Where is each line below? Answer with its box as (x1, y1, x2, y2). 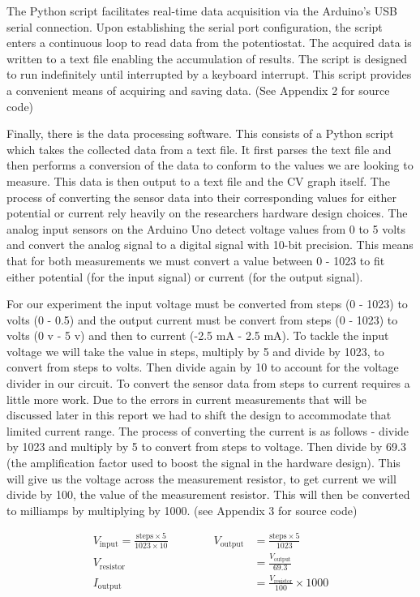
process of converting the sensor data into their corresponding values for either (6, 188, 397, 205)
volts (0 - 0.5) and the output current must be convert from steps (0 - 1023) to (6, 311, 398, 328)
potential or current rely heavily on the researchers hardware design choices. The (6, 204, 408, 221)
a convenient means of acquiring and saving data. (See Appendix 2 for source (6, 81, 390, 98)
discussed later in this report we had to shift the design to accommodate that (6, 406, 392, 423)
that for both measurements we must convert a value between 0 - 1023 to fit (6, 251, 385, 268)
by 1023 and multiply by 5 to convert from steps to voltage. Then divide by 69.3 (6, 438, 406, 455)
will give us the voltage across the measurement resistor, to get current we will (6, 470, 396, 487)
